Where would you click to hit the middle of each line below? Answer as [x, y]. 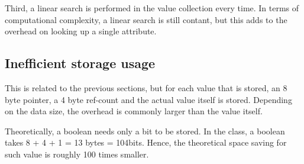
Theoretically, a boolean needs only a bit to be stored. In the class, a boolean [145, 131]
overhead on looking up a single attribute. [81, 31]
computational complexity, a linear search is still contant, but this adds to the [146, 19]
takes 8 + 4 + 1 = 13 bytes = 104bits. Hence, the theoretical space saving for [146, 142]
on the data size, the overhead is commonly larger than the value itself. [134, 111]
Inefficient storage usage [80, 63]
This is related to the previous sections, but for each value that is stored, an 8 [146, 87]
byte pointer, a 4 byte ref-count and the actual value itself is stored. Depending [148, 99]
